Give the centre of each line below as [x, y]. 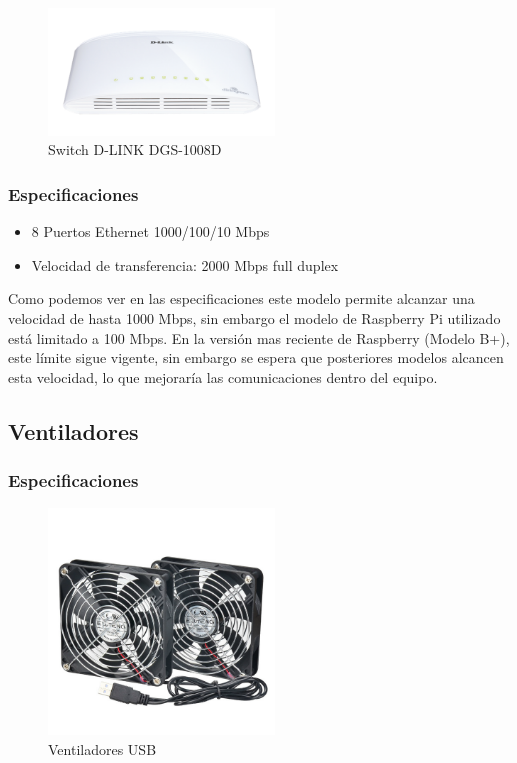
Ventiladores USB [102, 748]
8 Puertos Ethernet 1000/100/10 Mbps [150, 231]
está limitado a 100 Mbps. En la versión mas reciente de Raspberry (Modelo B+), [259, 337]
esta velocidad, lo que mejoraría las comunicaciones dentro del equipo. [223, 376]
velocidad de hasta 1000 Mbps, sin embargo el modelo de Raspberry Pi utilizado [254, 317]
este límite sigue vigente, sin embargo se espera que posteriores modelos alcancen [256, 357]
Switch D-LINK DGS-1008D [135, 149]
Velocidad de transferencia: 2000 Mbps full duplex [185, 264]
